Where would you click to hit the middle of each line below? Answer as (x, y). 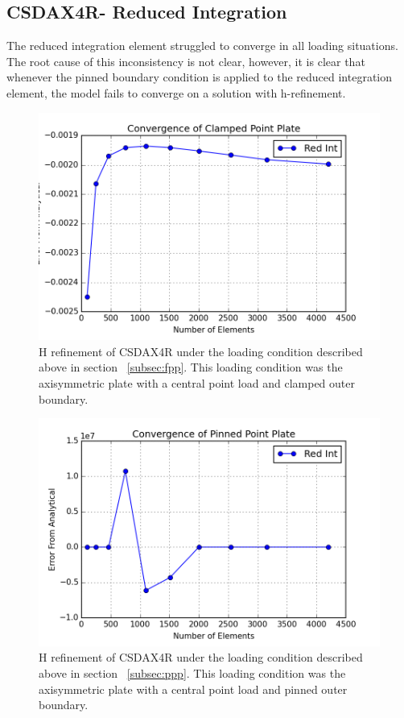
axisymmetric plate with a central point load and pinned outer (193, 689)
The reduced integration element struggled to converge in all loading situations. (202, 46)
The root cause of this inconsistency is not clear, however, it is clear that (186, 61)
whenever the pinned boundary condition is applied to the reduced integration (200, 77)
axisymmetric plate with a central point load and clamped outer (197, 383)
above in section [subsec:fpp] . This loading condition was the (191, 367)
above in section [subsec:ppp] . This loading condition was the (192, 673)
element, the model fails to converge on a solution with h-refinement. (176, 92)
